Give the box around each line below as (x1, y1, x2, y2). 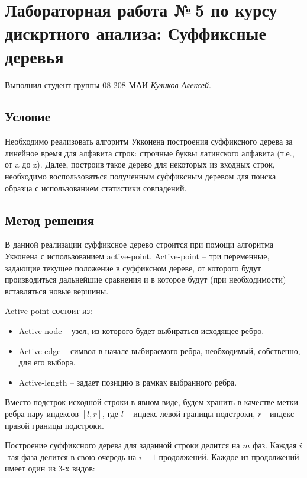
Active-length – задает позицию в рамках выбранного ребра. (18, 376, 237, 388)
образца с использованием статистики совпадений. (5, 181, 187, 194)
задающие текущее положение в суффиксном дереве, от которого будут (5, 261, 261, 274)
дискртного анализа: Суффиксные (5, 21, 266, 45)
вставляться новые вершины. (5, 284, 109, 297)
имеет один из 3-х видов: (5, 462, 95, 474)
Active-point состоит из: (5, 304, 93, 317)
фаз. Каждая (253, 439, 297, 451)
